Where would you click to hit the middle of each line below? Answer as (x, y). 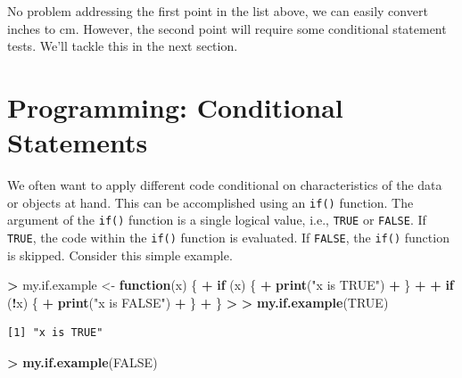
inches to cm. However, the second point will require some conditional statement (227, 28)
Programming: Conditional (175, 107)
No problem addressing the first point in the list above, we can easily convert (218, 11)
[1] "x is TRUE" (55, 333)
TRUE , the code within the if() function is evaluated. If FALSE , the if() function (228, 237)
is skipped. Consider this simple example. (120, 255)
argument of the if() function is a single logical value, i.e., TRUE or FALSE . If (217, 220)
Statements (78, 142)
